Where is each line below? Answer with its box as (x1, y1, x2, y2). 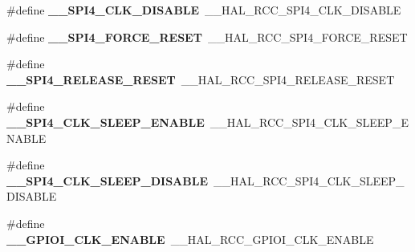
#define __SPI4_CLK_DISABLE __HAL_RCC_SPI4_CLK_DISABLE (6, 2, 401, 18)
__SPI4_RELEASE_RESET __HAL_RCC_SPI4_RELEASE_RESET (6, 71, 395, 87)
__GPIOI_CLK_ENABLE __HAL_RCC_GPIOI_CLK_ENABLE (6, 230, 374, 247)
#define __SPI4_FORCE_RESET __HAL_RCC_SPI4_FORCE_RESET (6, 28, 408, 45)
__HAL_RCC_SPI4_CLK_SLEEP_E (210, 113, 409, 130)
